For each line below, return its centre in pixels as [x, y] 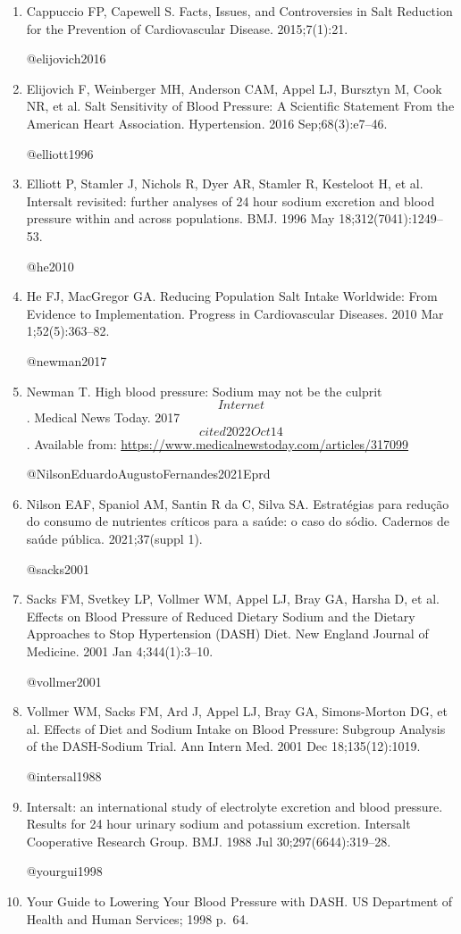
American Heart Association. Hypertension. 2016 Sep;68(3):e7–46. [207, 123]
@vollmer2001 [64, 681]
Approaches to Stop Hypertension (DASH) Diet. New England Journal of [227, 634]
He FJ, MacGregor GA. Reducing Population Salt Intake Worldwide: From [232, 296]
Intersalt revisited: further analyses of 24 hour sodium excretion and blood [230, 200]
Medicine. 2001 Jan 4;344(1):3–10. [120, 651]
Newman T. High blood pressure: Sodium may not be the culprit [204, 391]
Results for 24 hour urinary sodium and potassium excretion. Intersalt [218, 824]
